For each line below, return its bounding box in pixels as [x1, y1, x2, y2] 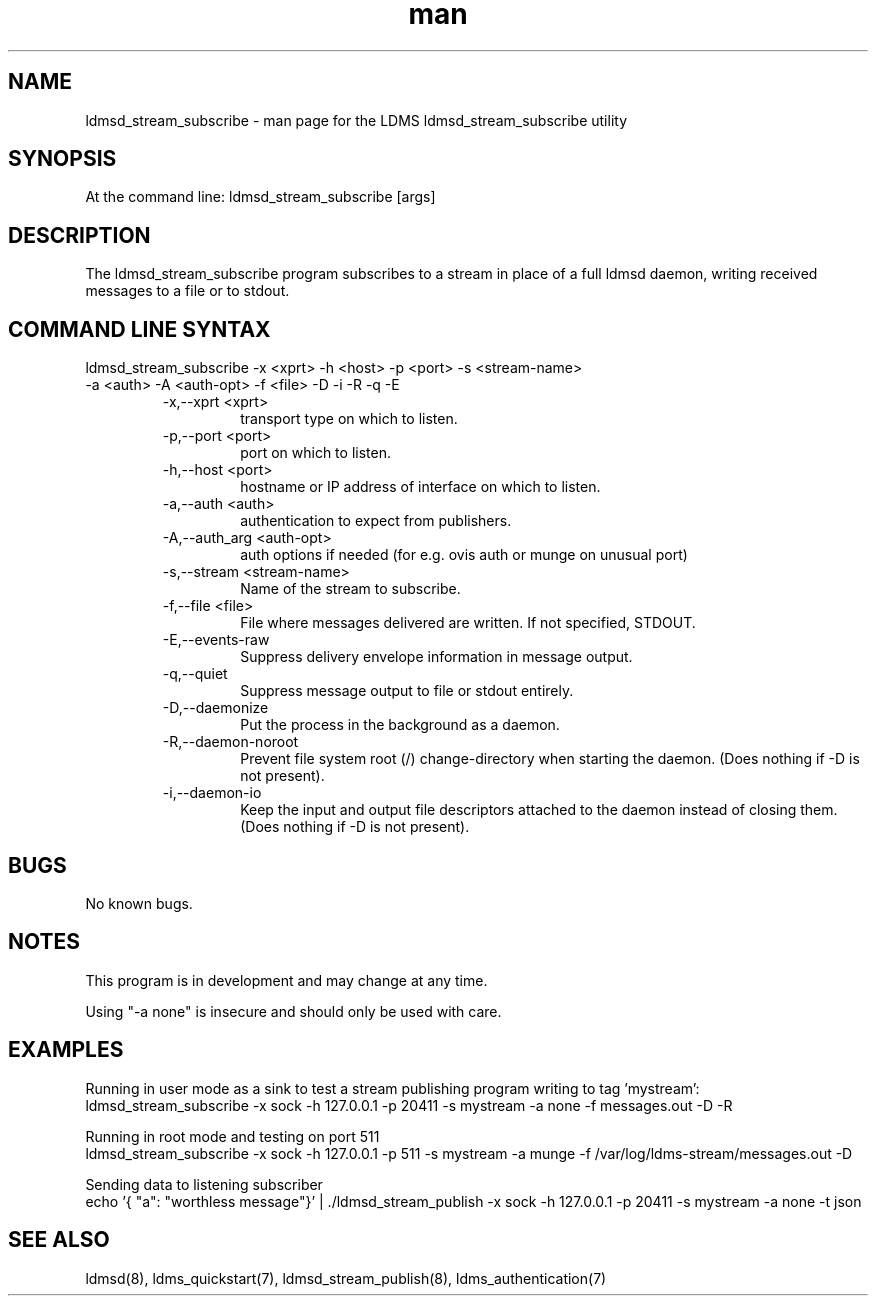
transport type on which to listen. [240, 410, 458, 428]
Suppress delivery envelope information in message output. [240, 648, 633, 666]
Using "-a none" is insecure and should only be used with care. [85, 1002, 502, 1020]
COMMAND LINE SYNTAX [8, 316, 271, 342]
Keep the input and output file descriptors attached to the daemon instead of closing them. [240, 801, 838, 819]
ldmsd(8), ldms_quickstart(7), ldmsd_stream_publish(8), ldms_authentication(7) [85, 1269, 607, 1287]
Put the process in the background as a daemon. [240, 716, 560, 734]
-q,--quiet [162, 665, 228, 683]
